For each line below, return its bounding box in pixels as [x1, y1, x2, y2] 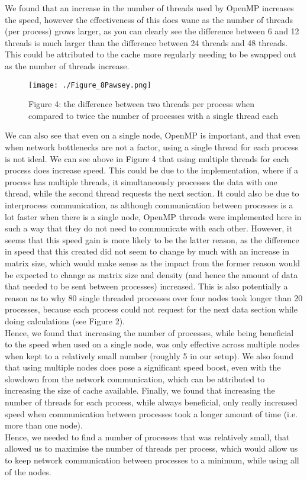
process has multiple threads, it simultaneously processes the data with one [5, 175, 277, 188]
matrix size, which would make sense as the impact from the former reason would [5, 256, 300, 269]
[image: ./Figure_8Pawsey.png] [28, 80, 151, 89]
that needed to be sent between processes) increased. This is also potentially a [5, 280, 288, 292]
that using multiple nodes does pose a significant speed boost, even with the [5, 361, 281, 373]
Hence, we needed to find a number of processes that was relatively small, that [5, 430, 290, 443]
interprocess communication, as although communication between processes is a [5, 198, 293, 211]
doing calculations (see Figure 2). [5, 314, 125, 327]
